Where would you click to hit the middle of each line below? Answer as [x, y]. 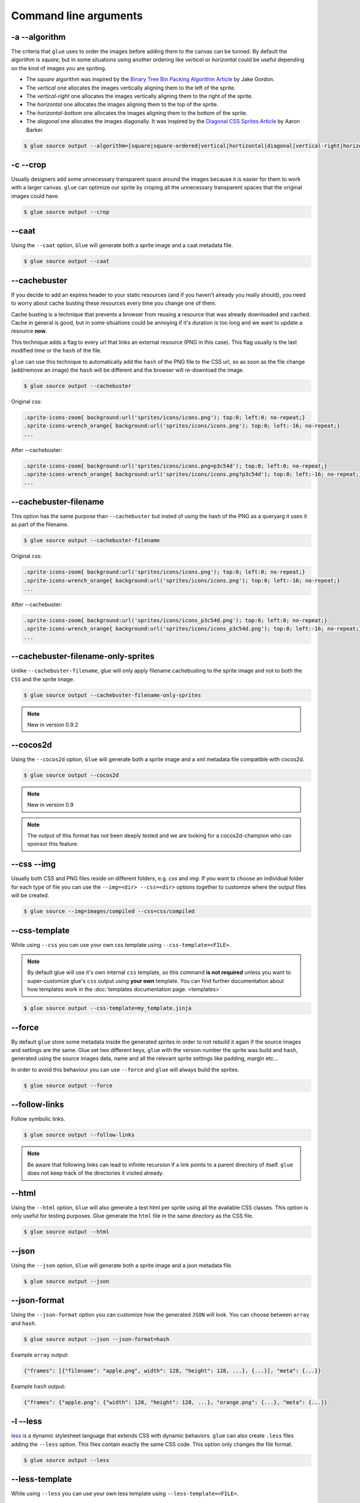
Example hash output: [38, 1386]
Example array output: [40, 1355]
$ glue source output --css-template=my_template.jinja [108, 1008]
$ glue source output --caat [67, 261]
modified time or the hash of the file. [56, 350]
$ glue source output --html [67, 1232]
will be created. [30, 895]
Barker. [35, 130]
